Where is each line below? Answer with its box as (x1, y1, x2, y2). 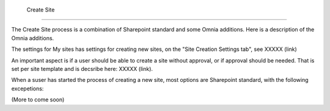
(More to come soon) (11, 96, 65, 103)
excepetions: (11, 85, 44, 92)
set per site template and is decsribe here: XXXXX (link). (11, 65, 153, 72)
